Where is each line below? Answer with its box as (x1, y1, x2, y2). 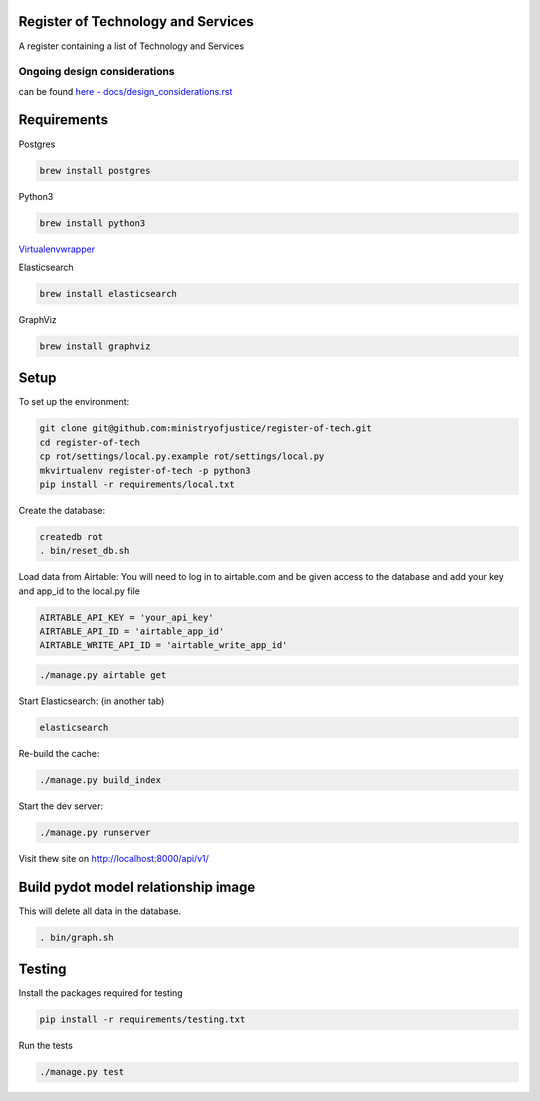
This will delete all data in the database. (18, 905, 182, 917)
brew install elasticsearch (39, 288, 177, 299)
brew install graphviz (39, 340, 151, 352)
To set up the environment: (18, 396, 130, 408)
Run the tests (18, 1040, 74, 1052)
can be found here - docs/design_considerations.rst (18, 85, 233, 97)
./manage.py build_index (39, 774, 162, 785)
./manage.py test (39, 1066, 125, 1078)
